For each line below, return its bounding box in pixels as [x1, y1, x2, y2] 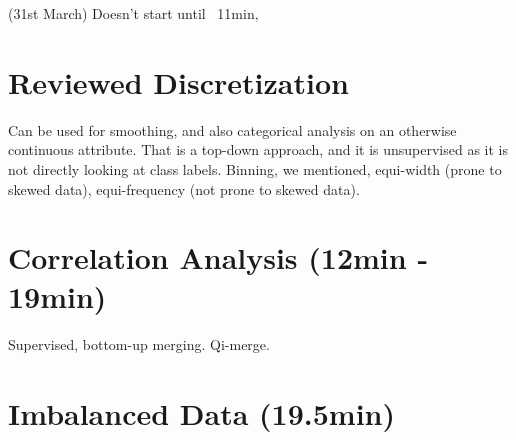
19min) [8, 276, 107, 317]
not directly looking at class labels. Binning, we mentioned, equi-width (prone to [8, 158, 502, 179]
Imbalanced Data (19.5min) [8, 393, 395, 434]
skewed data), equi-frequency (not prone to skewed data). [8, 178, 360, 199]
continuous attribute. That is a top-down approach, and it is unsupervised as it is [8, 139, 509, 160]
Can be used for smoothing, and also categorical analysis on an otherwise [8, 119, 457, 140]
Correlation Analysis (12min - [8, 237, 429, 278]
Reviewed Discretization [8, 61, 349, 102]
